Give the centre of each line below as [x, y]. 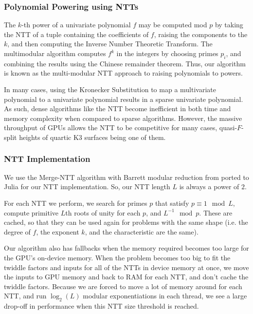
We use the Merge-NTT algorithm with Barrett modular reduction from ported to [126, 177]
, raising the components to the [201, 34]
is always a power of [209, 186]
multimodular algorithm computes [55, 53]
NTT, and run [25, 296]
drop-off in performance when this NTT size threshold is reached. [101, 306]
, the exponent [58, 231]
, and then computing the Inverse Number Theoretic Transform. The [110, 44]
